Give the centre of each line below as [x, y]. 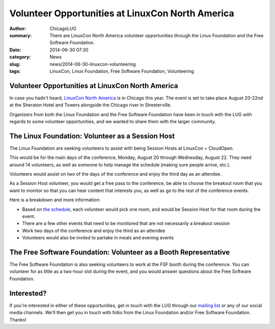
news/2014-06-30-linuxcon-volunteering [93, 64]
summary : [21, 35]
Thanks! [18, 320]
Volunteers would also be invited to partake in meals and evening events [98, 238]
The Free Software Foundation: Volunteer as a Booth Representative [120, 252]
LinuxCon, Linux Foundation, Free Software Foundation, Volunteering [122, 71]
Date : [15, 50]
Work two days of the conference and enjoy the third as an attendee [94, 230]
